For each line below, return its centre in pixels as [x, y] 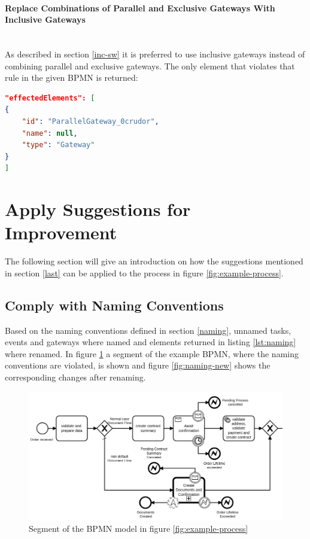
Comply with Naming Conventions [114, 305]
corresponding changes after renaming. [75, 377]
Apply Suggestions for [98, 209]
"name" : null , [50, 133]
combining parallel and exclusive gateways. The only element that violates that [150, 66]
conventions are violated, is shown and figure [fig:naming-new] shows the [138, 365]
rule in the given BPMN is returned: [72, 77]
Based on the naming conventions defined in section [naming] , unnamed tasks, [148, 330]
